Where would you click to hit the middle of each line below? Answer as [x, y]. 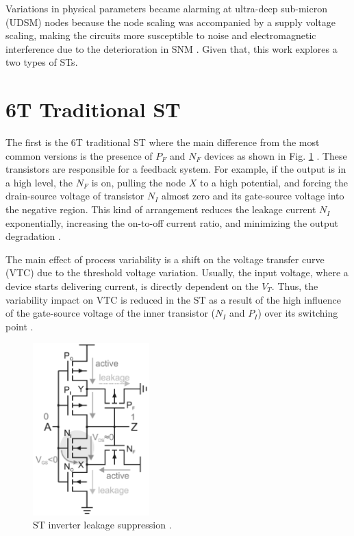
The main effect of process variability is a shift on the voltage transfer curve [165, 259]
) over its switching [298, 313]
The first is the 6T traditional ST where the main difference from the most [163, 142]
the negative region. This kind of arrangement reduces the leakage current [161, 209]
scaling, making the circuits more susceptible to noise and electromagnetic [161, 35]
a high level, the [39, 182]
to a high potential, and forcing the [274, 182]
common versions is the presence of [79, 155]
